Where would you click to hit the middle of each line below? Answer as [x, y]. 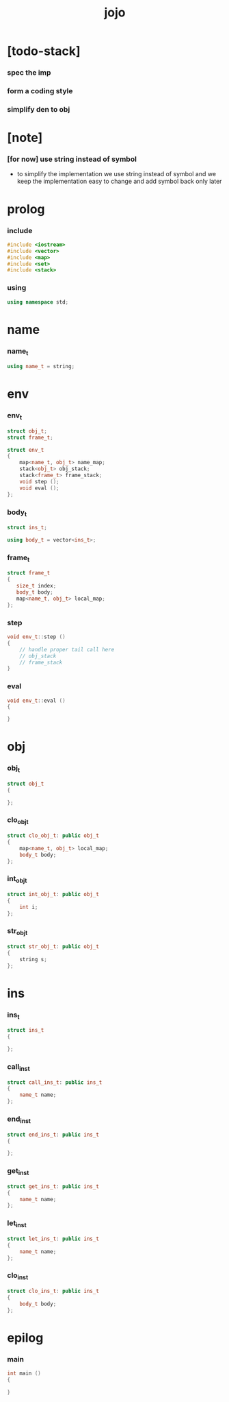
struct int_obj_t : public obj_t [53, 895]
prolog [26, 209]
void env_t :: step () [37, 637]
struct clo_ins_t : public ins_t [53, 1291]
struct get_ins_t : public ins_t [53, 1186]
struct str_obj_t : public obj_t [53, 947]
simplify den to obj [39, 109]
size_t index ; [36, 586]
